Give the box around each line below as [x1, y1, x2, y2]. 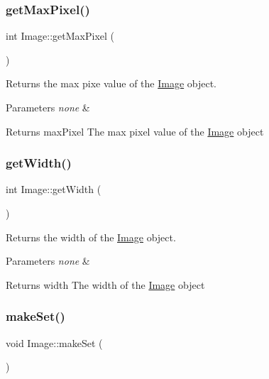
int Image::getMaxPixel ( [6, 28, 115, 43]
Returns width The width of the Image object [6, 277, 205, 292]
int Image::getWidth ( [6, 182, 101, 197]
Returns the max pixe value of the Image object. [6, 76, 217, 91]
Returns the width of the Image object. [6, 229, 176, 244]
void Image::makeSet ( [6, 335, 103, 350]
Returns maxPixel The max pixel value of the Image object [6, 123, 264, 138]
